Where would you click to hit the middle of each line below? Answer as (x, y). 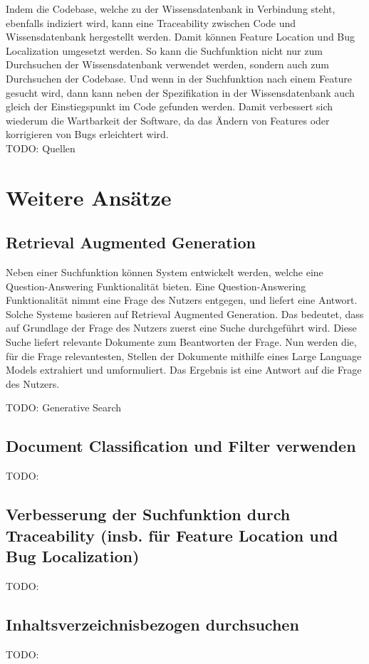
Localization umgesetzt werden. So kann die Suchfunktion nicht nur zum (164, 50)
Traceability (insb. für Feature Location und (172, 535)
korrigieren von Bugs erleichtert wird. (87, 134)
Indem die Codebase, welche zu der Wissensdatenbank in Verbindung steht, (171, 9)
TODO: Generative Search (64, 407)
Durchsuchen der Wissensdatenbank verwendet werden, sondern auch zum (167, 64)
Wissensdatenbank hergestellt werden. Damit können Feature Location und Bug (181, 37)
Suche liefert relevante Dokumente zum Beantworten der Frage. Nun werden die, (181, 342)
